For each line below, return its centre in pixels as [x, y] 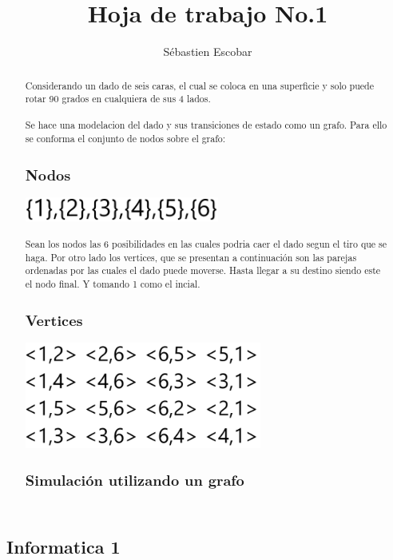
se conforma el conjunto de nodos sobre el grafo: [125, 139]
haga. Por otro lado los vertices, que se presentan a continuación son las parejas [191, 257]
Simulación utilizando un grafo [135, 480]
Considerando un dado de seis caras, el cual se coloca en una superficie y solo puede [199, 85]
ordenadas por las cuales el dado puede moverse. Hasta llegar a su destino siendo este [203, 270]
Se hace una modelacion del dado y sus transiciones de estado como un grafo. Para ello [206, 125]
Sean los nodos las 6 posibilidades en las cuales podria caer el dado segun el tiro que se [206, 244]
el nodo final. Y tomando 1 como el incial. [113, 284]
